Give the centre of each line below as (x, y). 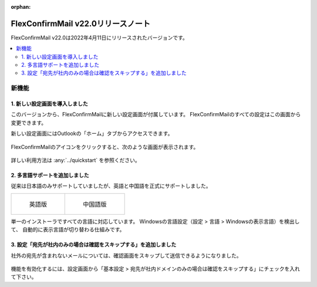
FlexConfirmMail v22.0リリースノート (81, 23)
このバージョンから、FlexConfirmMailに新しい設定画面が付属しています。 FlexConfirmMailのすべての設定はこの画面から (156, 114)
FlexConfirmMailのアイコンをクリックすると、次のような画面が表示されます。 (105, 147)
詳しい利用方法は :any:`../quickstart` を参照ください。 (75, 160)
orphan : (21, 7)
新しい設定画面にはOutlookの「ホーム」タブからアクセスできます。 (92, 134)
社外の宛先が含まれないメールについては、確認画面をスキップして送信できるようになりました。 (126, 255)
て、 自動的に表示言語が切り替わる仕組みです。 (68, 229)
